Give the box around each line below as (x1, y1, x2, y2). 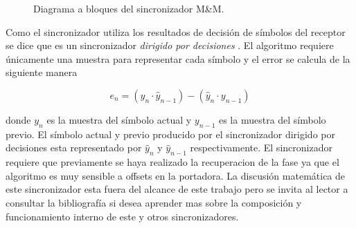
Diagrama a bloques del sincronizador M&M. (33, 1, 224, 15)
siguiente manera (6, 65, 78, 79)
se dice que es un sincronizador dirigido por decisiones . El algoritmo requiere (6, 38, 334, 53)
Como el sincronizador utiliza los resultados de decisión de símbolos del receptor (6, 24, 346, 39)
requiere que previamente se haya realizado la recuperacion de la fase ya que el (6, 155, 339, 169)
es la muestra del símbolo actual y (46, 112, 192, 126)
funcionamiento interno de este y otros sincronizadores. (6, 209, 239, 223)
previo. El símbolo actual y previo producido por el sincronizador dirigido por (6, 126, 335, 141)
